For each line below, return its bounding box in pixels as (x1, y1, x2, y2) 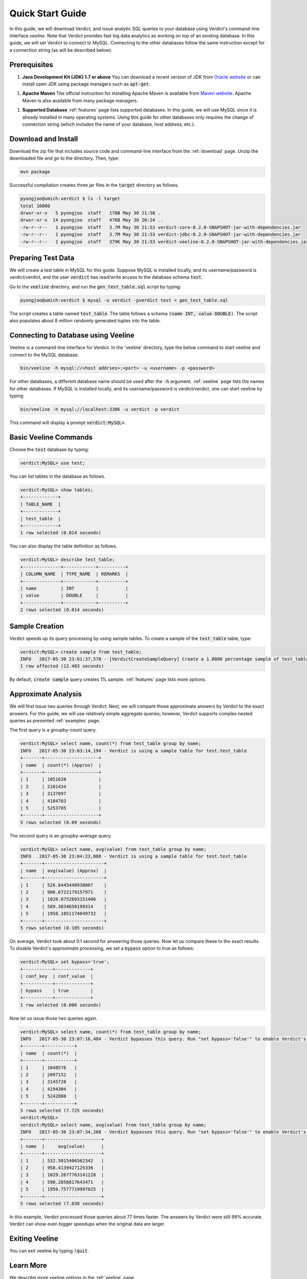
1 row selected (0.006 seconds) (20, 1002, 102, 1008)
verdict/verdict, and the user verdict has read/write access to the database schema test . (9, 274, 203, 280)
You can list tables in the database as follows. (9, 473, 106, 479)
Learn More (9, 1261, 47, 1270)
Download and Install (9, 135, 78, 143)
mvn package (20, 169, 51, 175)
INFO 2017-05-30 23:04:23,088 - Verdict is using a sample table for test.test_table (20, 853, 247, 859)
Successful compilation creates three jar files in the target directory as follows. (9, 182, 179, 188)
